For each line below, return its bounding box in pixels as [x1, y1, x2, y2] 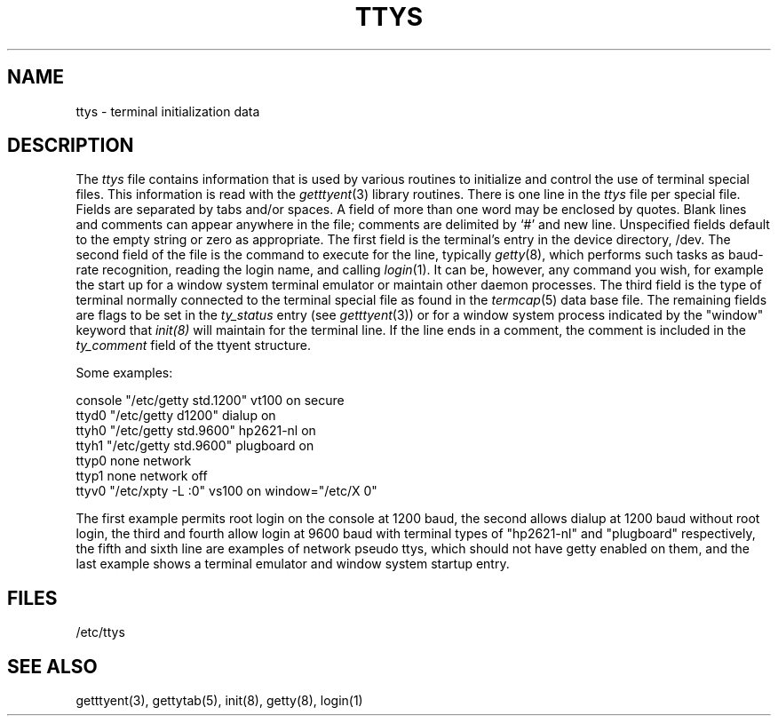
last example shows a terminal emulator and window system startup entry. [75, 556, 510, 572]
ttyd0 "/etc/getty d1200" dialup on [75, 408, 276, 424]
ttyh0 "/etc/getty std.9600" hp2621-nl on [75, 423, 316, 439]
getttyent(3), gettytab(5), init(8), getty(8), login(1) [75, 693, 363, 709]
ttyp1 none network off [75, 468, 208, 484]
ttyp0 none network [75, 453, 192, 469]
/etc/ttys [75, 624, 125, 640]
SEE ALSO [7, 655, 98, 678]
